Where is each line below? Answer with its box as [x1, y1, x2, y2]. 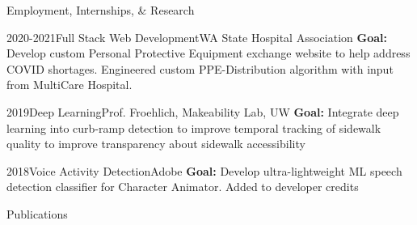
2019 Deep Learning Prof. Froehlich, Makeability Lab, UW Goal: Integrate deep [6, 103, 399, 120]
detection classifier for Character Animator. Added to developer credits [6, 178, 359, 195]
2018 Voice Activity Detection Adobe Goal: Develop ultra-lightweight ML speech [6, 162, 402, 179]
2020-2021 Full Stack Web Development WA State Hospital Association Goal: [6, 28, 387, 45]
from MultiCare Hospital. [6, 76, 133, 93]
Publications [6, 205, 68, 222]
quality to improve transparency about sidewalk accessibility [6, 135, 305, 152]
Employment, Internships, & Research [6, 2, 195, 18]
